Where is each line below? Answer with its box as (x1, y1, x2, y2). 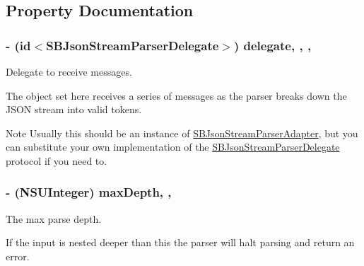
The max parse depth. (6, 211, 102, 226)
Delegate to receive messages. (6, 64, 132, 79)
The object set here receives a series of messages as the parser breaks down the (6, 88, 347, 103)
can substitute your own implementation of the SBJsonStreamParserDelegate (6, 139, 340, 154)
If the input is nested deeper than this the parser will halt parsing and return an (6, 235, 355, 250)
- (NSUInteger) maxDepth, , (6, 183, 172, 201)
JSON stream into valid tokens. (6, 102, 142, 117)
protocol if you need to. (6, 153, 107, 168)
